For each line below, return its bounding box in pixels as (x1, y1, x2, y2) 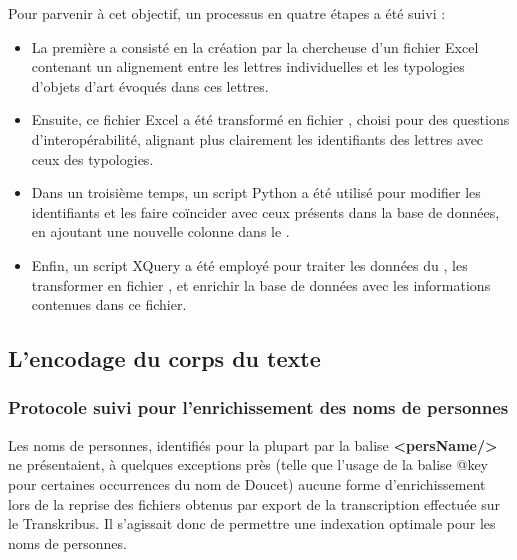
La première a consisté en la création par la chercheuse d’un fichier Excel (31, 36, 479, 57)
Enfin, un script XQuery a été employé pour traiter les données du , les (31, 254, 468, 275)
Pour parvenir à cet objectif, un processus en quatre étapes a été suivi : (8, 3, 446, 23)
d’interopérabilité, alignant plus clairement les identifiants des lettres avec (31, 128, 484, 149)
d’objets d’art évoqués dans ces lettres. (31, 75, 269, 96)
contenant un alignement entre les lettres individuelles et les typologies (31, 56, 465, 77)
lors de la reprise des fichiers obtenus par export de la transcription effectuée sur (8, 493, 501, 514)
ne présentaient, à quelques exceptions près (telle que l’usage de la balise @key (8, 454, 488, 475)
